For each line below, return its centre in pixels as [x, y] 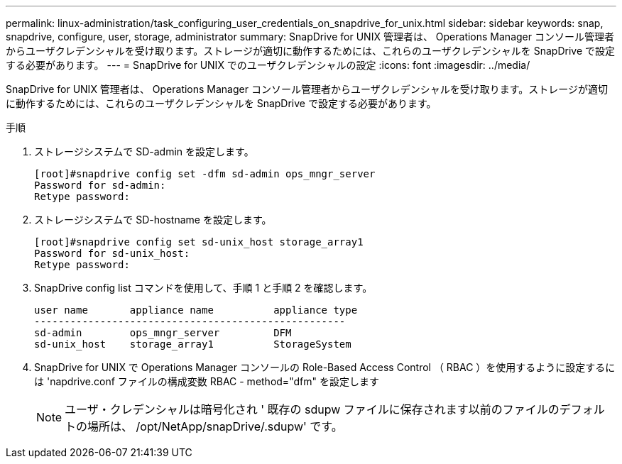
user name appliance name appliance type [196, 310]
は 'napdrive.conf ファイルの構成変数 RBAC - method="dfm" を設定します [207, 381]
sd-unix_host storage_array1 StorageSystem [193, 344]
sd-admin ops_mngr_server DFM [163, 333]
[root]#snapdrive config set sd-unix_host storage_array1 [199, 242]
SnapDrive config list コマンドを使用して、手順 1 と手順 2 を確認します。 [203, 288]
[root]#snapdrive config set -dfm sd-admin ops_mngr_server [205, 174]
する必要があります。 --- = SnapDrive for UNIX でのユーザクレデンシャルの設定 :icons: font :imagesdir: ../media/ [268, 65]
